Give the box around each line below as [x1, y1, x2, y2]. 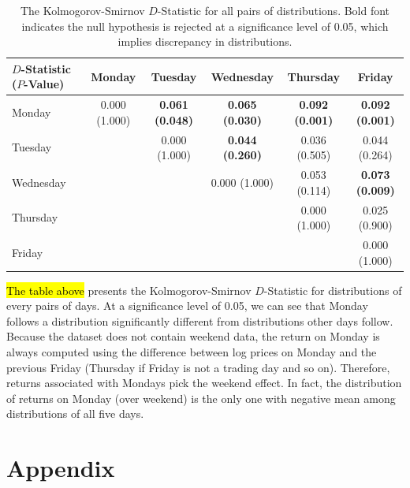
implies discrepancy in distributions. [117, 33, 293, 50]
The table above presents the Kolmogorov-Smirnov [6, 281, 252, 298]
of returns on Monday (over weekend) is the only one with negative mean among [6, 389, 396, 406]
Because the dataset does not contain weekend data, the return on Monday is [6, 328, 380, 345]
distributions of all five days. [6, 405, 144, 422]
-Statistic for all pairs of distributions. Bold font [157, 2, 390, 18]
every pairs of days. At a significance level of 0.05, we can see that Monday [6, 297, 368, 314]
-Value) [24, 76, 65, 92]
